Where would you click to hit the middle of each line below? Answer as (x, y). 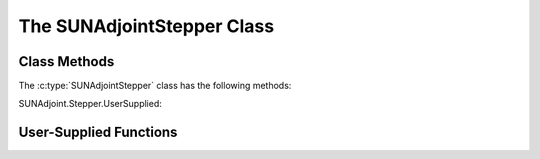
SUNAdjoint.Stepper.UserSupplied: (90, 104)
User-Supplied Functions (98, 132)
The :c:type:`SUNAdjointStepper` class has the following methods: (155, 86)
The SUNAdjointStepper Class (146, 26)
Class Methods (66, 61)
